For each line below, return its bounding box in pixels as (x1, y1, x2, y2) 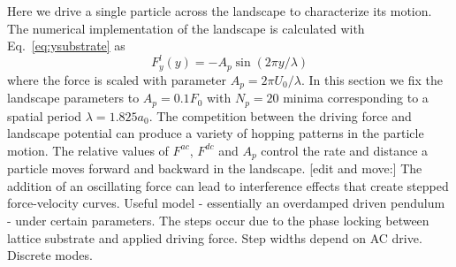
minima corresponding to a (283, 88, 429, 107)
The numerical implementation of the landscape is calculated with (7, 19, 365, 37)
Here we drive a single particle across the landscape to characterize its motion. (7, 2, 432, 19)
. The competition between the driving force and (148, 106, 412, 125)
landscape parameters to (7, 88, 140, 107)
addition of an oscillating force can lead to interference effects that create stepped (7, 176, 449, 195)
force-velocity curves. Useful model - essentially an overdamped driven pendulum (7, 194, 445, 212)
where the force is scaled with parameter (7, 70, 226, 88)
